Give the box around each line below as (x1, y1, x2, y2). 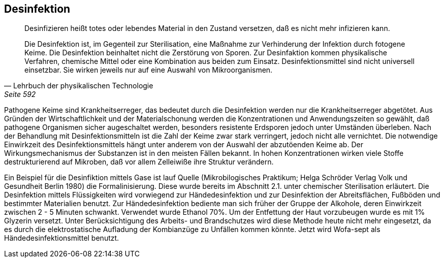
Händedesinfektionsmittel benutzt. (4, 234, 119, 243)
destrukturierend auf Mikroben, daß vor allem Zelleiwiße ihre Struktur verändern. (4, 157, 274, 167)
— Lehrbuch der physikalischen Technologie (4, 81, 153, 90)
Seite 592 (4, 90, 36, 99)
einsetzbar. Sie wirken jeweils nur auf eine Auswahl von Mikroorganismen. (24, 65, 273, 75)
